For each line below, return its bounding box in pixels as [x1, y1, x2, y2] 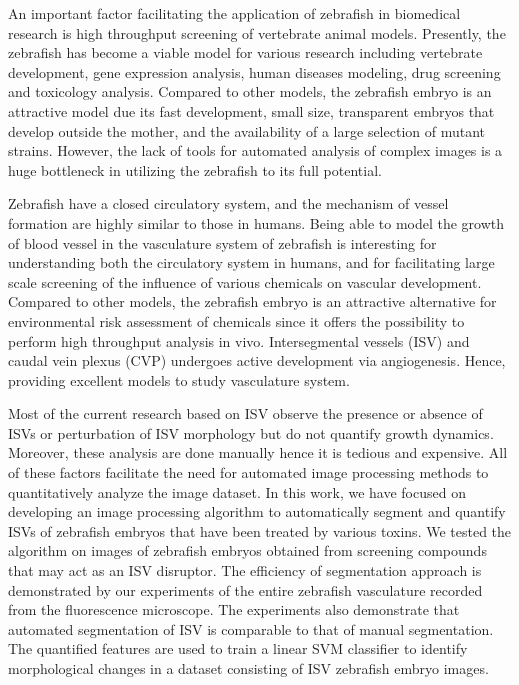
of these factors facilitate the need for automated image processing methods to [8, 462, 489, 483]
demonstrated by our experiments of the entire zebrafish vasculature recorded [8, 579, 483, 600]
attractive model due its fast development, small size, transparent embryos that [8, 100, 495, 121]
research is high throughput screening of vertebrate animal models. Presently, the [8, 22, 506, 43]
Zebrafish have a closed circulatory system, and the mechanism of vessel [8, 193, 449, 214]
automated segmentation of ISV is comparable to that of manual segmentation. [8, 618, 494, 639]
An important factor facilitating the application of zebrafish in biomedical [8, 3, 461, 23]
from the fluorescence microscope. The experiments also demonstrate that [8, 599, 460, 620]
